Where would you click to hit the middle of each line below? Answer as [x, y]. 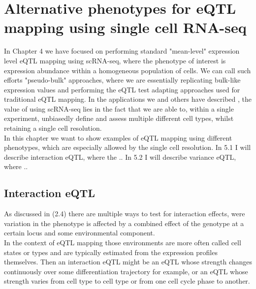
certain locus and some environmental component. [80, 233]
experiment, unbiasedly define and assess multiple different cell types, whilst [119, 118]
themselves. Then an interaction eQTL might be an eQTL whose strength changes [128, 262]
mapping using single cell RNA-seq [125, 27]
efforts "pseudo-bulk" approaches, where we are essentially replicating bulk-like [122, 80]
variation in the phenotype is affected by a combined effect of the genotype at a [124, 223]
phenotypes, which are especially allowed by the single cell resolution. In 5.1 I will [128, 147]
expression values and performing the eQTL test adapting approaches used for [122, 89]
